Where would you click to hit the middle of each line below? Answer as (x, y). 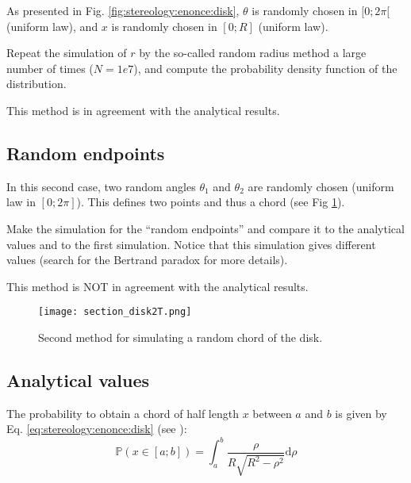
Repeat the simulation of (67, 53)
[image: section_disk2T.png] (115, 312)
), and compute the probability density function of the (265, 68)
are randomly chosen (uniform (321, 186)
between (272, 413)
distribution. (36, 84)
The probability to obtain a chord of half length (123, 413)
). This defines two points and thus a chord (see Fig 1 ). (211, 202)
